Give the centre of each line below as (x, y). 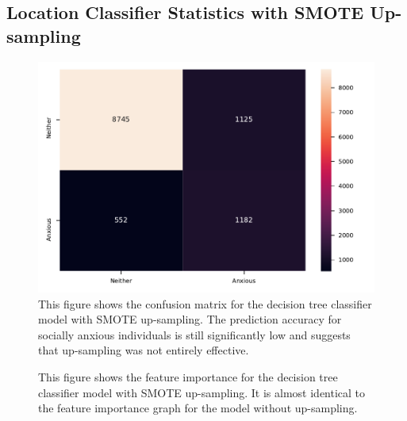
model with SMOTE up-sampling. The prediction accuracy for (190, 319)
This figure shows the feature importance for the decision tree (188, 377)
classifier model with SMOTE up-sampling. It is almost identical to (202, 392)
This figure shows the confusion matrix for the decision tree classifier (205, 303)
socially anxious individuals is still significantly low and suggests (194, 334)
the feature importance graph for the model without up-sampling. (198, 408)
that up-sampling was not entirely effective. (144, 350)
